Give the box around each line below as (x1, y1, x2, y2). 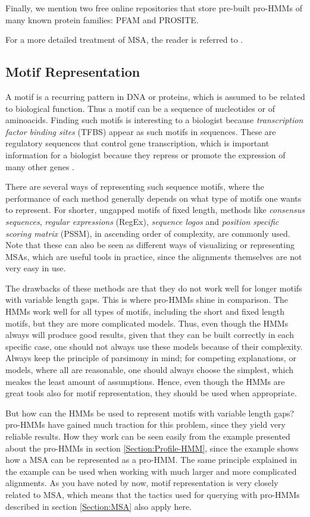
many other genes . (5, 160, 75, 173)
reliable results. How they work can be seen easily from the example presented (5, 430, 290, 443)
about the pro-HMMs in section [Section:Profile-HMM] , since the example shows (5, 441, 299, 454)
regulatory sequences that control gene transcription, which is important (5, 137, 270, 149)
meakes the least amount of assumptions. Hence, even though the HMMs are (5, 375, 285, 387)
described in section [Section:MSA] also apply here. (5, 500, 192, 512)
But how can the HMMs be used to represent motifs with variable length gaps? (5, 406, 295, 419)
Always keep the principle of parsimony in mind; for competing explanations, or (5, 352, 296, 364)
